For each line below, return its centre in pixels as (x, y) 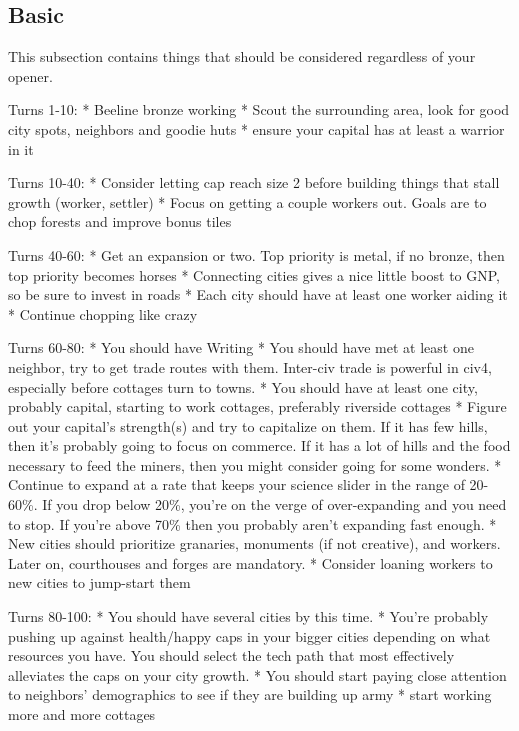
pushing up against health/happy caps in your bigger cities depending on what (249, 635)
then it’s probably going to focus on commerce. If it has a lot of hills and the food (259, 445)
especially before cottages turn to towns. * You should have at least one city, (243, 386)
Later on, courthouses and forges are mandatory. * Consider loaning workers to (250, 562)
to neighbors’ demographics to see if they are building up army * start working (250, 694)
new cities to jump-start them (99, 582)
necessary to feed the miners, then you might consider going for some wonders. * (255, 464)
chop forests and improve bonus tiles (120, 221)
